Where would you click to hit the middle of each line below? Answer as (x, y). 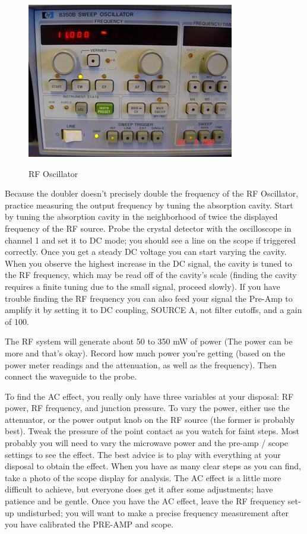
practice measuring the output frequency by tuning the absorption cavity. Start (149, 205)
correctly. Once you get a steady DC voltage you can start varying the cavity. (146, 252)
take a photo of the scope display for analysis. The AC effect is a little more (143, 477)
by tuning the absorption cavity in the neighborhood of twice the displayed (141, 217)
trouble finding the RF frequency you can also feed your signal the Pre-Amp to (149, 298)
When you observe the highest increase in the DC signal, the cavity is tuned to (148, 263)
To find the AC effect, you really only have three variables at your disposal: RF (149, 396)
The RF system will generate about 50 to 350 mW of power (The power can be (149, 341)
